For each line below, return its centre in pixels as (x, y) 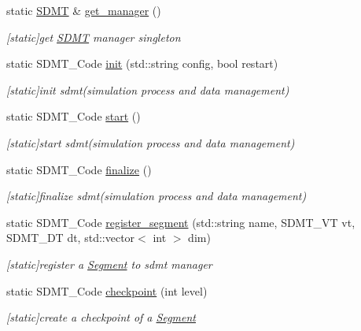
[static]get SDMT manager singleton (94, 37)
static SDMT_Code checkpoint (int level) (107, 290)
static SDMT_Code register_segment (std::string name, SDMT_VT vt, (181, 222)
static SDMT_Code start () (74, 116)
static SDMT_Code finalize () (79, 169)
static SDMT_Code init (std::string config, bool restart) (142, 63)
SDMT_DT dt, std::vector (71, 238)
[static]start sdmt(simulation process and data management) (151, 142)
